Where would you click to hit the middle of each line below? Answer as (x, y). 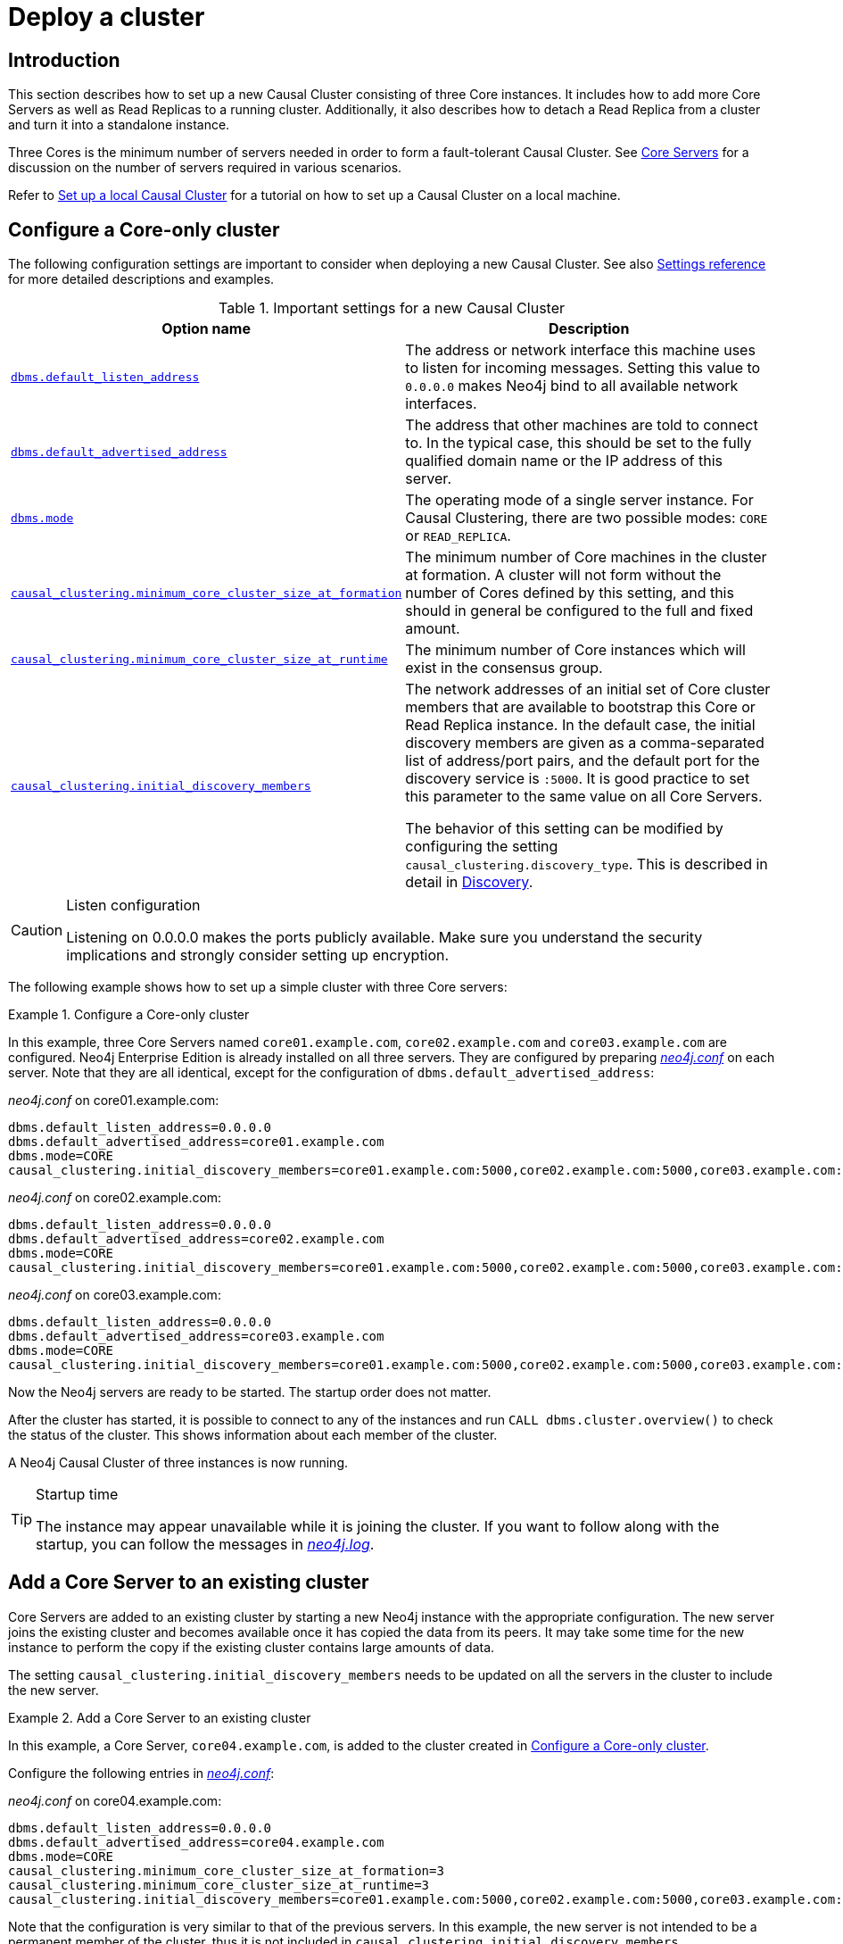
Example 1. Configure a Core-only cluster (129, 1015)
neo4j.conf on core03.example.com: (115, 1295)
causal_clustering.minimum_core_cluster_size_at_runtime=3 (219, 1885)
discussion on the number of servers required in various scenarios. (205, 168)
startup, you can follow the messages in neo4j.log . (205, 1545)
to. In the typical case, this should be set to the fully (579, 443)
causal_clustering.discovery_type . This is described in (587, 864)
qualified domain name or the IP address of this (564, 461)
